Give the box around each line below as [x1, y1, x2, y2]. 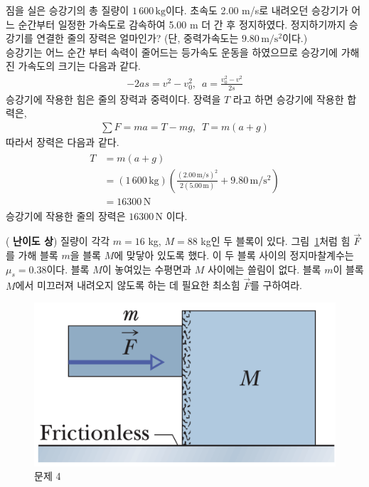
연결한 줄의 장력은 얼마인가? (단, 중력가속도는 [36, 31, 239, 46]
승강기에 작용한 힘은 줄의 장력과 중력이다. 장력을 [6, 91, 221, 106]
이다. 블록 [46, 261, 90, 276]
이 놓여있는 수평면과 [102, 261, 191, 276]
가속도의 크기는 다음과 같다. [18, 58, 141, 73]
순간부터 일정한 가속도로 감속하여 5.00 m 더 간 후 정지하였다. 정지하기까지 [18, 16, 346, 31]
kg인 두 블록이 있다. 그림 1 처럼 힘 [200, 234, 351, 248]
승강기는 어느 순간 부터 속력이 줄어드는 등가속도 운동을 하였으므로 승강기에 [6, 44, 338, 59]
